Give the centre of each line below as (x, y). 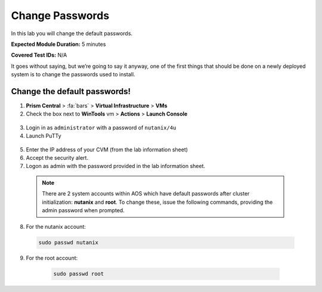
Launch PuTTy (44, 136)
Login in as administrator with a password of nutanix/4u (101, 128)
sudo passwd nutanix (68, 243)
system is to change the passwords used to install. (73, 74)
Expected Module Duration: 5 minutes (58, 44)
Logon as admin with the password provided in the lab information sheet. (116, 166)
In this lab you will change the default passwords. (72, 33)
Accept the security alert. (57, 157)
